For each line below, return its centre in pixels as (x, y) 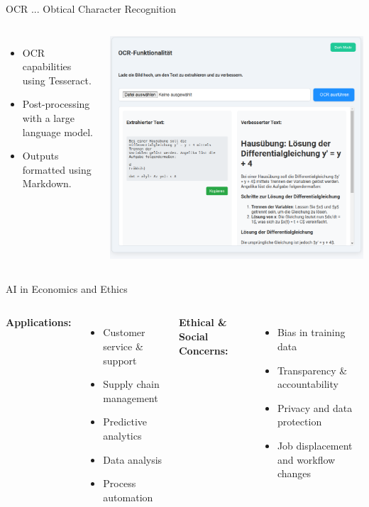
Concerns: (203, 350)
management (131, 397)
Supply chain (131, 384)
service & (123, 346)
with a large (48, 117)
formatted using (57, 169)
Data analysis (133, 459)
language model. (57, 132)
